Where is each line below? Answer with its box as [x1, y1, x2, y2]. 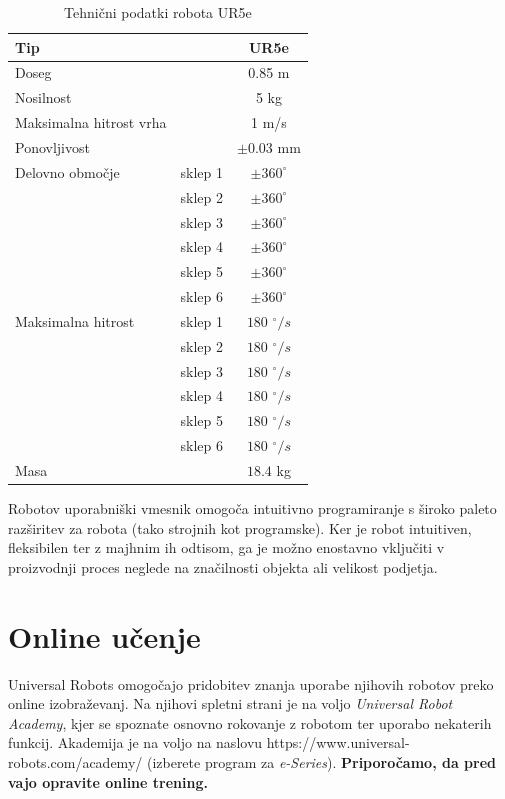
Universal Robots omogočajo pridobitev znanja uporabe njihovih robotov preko [8, 673, 494, 694]
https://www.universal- [266, 732, 410, 753]
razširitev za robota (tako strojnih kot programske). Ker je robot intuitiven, [8, 517, 472, 538]
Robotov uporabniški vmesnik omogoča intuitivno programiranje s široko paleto [8, 498, 497, 519]
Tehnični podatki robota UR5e [64, 2, 252, 22]
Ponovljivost [15, 136, 90, 157]
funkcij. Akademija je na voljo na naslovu [8, 732, 263, 753]
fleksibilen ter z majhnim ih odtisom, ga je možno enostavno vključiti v [8, 537, 445, 558]
